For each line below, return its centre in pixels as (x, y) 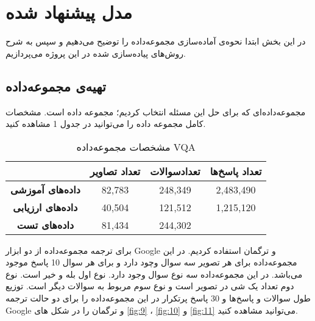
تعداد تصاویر (115, 171)
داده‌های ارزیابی (45, 207)
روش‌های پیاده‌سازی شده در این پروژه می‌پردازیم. (96, 53)
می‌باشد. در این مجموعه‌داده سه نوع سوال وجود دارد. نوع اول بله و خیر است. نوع (154, 274)
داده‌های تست (45, 225)
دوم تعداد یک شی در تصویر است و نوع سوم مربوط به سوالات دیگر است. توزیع (150, 286)
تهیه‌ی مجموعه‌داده (56, 86)
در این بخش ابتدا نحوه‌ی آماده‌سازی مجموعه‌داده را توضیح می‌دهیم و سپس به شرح (156, 41)
